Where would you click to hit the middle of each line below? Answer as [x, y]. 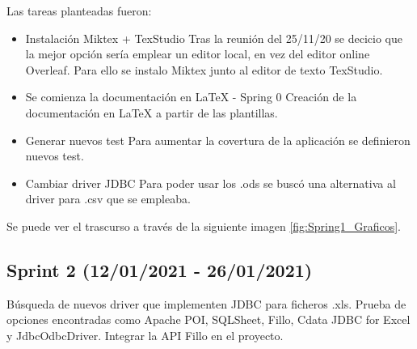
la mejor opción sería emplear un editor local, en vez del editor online [198, 54]
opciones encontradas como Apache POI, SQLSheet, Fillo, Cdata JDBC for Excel [208, 319]
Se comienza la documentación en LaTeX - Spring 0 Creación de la [191, 97]
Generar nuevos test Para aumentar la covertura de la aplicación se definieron [218, 140]
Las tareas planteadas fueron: [79, 11]
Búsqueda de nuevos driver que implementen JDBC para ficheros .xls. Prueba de [206, 303]
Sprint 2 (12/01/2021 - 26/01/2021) [160, 269]
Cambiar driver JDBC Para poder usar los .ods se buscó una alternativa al [211, 183]
